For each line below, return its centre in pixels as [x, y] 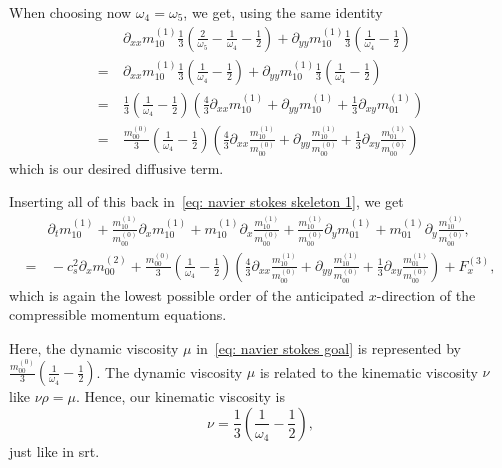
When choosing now [70, 12]
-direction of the [426, 294]
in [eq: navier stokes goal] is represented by [329, 347]
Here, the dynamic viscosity [94, 347]
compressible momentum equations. [118, 314]
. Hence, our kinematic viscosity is [180, 396]
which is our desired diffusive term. [116, 167]
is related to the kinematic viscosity [368, 371]
